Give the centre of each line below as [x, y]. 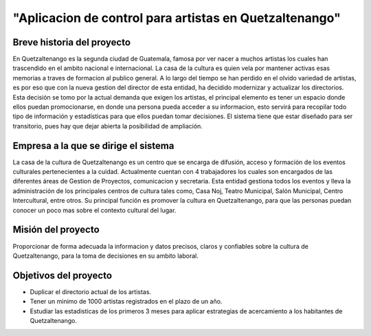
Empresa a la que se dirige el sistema [93, 145]
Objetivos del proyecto [63, 275]
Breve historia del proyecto [71, 42]
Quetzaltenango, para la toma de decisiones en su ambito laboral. [105, 256]
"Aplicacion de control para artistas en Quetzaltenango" [177, 18]
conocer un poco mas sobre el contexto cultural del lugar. [94, 210]
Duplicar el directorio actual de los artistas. [90, 291]
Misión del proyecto [56, 230]
